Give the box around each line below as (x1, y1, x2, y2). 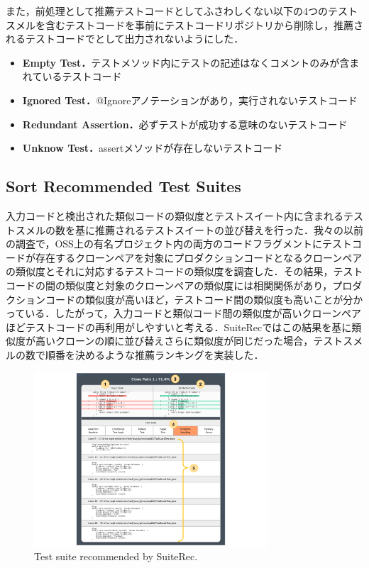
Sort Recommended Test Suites (6, 175, 241, 197)
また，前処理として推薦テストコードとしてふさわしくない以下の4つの (6, 4, 328, 18)
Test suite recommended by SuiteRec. (34, 549, 198, 564)
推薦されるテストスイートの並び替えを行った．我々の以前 (94, 222, 363, 237)
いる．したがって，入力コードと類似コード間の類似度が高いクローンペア (25, 306, 361, 321)
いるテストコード (42, 69, 122, 84)
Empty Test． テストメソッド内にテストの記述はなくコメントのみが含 (22, 55, 350, 69)
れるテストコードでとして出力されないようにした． (6, 31, 239, 46)
